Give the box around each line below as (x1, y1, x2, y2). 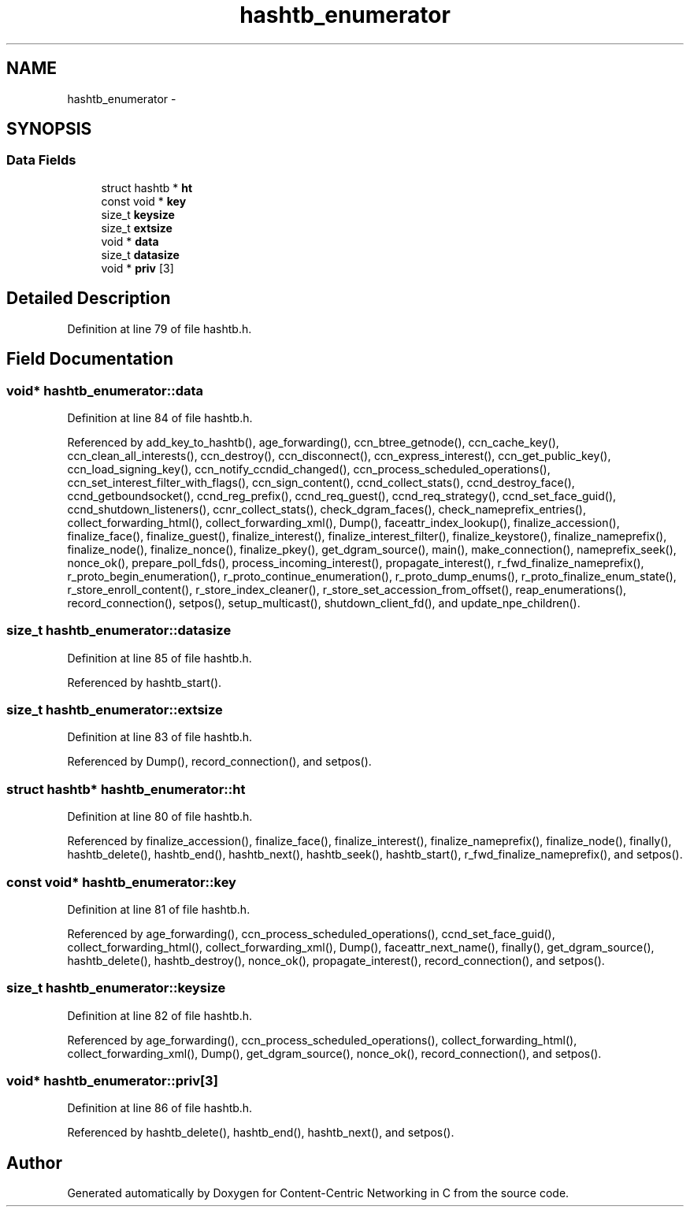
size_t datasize (101, 247, 180, 262)
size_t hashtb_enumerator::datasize (6, 622, 232, 639)
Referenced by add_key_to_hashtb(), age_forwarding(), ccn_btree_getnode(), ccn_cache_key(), (67, 435, 559, 449)
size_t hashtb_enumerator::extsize (6, 702, 223, 718)
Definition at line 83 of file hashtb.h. (67, 730, 253, 744)
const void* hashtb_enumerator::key (6, 874, 236, 890)
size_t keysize (101, 207, 175, 221)
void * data (101, 234, 159, 248)
